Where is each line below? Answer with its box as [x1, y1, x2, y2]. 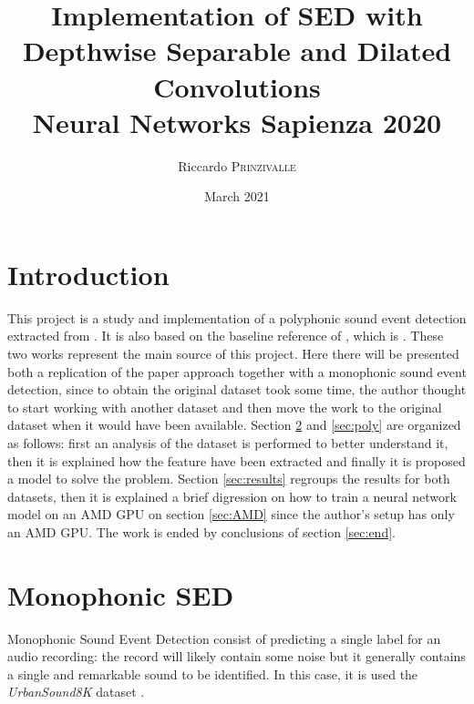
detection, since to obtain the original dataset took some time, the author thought [7, 380, 467, 399]
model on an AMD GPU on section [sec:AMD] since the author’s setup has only [7, 505, 455, 524]
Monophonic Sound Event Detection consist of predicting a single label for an [7, 628, 441, 648]
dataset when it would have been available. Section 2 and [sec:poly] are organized [7, 415, 461, 434]
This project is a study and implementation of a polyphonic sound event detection [7, 308, 467, 327]
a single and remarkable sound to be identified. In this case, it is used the [7, 664, 418, 683]
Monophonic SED [7, 576, 234, 613]
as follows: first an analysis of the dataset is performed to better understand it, [7, 433, 448, 452]
